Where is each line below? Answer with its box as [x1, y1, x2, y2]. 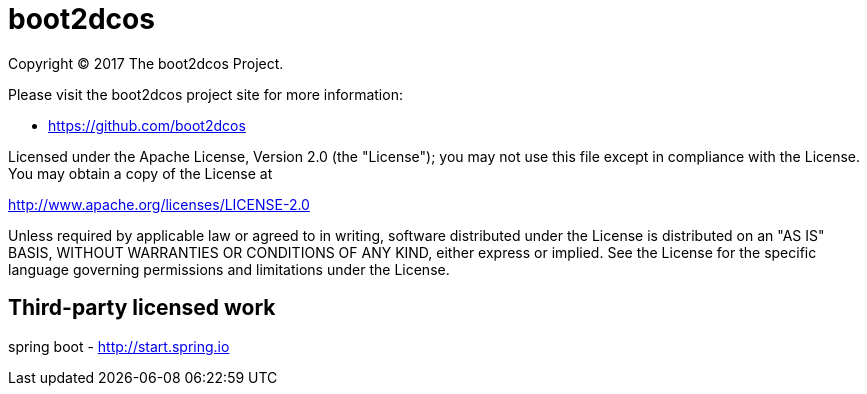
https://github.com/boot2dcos [48, 116, 246, 134]
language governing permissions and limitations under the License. [8, 260, 450, 278]
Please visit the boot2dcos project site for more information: [8, 85, 403, 103]
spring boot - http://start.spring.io [8, 337, 230, 355]
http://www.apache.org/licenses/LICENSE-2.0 [8, 195, 310, 213]
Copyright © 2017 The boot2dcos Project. [8, 54, 284, 72]
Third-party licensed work [8, 295, 276, 321]
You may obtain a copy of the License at [8, 164, 273, 182]
